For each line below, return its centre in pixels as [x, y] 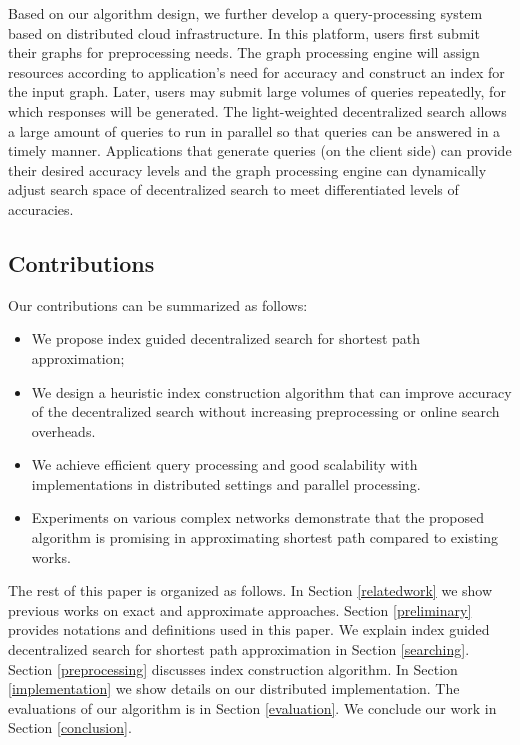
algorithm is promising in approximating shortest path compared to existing [264, 537]
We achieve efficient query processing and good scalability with [224, 464]
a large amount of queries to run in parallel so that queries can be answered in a [254, 130]
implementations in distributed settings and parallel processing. [226, 483]
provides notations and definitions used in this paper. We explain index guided [249, 629]
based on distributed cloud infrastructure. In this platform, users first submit [244, 32]
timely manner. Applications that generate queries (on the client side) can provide [260, 150]
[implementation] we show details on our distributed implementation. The [234, 688]
